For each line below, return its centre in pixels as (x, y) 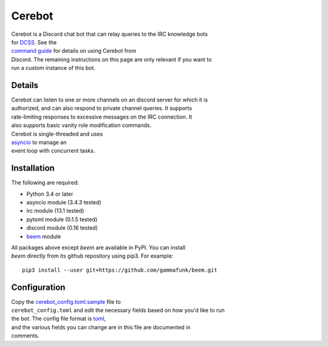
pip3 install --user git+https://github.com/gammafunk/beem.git (120, 270)
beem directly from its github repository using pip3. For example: (92, 256)
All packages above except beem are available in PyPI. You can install (98, 247)
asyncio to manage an (39, 142)
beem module (44, 236)
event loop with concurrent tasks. (53, 151)
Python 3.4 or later (50, 194)
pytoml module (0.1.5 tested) (62, 219)
